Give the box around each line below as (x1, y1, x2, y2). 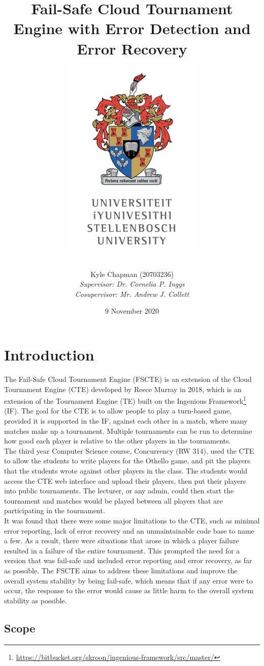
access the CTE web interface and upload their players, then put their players (4, 475, 246, 486)
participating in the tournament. (4, 505, 105, 516)
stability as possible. (4, 595, 67, 605)
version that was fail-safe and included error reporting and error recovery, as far (4, 555, 252, 566)
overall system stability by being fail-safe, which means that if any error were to (4, 575, 253, 586)
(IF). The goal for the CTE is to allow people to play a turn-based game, (4, 405, 232, 416)
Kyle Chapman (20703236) (90, 268, 174, 279)
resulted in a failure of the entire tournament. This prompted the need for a (4, 545, 240, 556)
